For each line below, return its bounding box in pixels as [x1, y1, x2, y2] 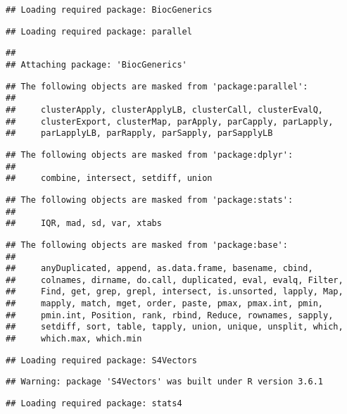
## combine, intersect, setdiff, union [6, 173, 213, 184]
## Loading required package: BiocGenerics [6, 5, 213, 15]
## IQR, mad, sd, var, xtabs [6, 218, 162, 229]
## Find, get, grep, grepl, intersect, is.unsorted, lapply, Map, [6, 287, 343, 297]
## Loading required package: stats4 [6, 399, 182, 409]
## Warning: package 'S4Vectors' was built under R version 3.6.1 [6, 377, 324, 387]
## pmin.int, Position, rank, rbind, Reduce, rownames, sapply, [6, 310, 334, 320]
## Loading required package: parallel [6, 26, 192, 37]
